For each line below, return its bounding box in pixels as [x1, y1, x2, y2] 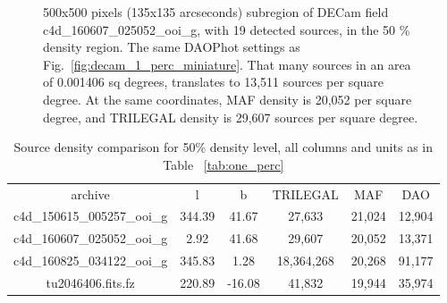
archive [71, 184, 110, 203]
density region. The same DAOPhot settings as [43, 38, 300, 56]
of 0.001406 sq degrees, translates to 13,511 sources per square [43, 72, 384, 91]
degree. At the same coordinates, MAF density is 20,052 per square [43, 89, 412, 108]
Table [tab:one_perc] [163, 155, 284, 173]
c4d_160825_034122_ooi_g [13, 251, 168, 270]
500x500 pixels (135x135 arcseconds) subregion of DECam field [43, 3, 389, 21]
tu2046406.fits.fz [46, 273, 135, 291]
